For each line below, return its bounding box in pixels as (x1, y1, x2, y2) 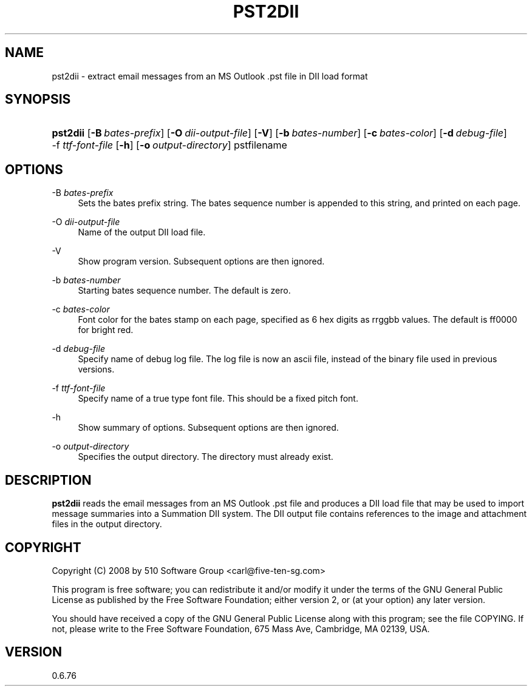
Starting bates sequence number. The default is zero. (78, 285, 291, 296)
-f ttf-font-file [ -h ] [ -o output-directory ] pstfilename (52, 139, 287, 152)
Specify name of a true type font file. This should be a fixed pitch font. (78, 393, 358, 404)
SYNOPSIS (5, 92, 71, 107)
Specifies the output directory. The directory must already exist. (78, 451, 333, 462)
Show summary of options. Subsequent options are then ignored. (78, 422, 339, 433)
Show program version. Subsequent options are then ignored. (78, 256, 325, 267)
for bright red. (78, 325, 134, 335)
